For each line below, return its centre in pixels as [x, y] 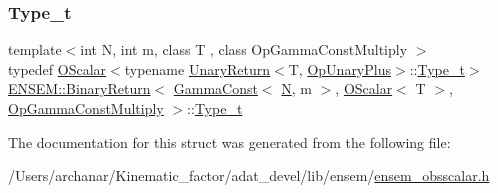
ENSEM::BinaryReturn [79, 88]
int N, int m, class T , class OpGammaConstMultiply [244, 49]
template [35, 49]
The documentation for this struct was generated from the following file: [229, 141]
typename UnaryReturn [197, 68]
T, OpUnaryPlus [339, 68]
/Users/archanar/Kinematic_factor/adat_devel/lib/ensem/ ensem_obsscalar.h [249, 175]
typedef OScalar [57, 68]
